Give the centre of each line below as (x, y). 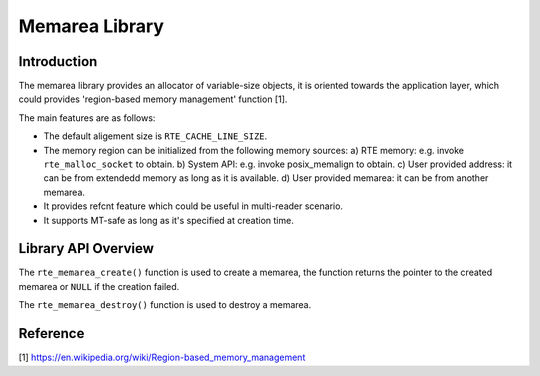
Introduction (58, 61)
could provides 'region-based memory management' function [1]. (153, 99)
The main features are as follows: (87, 117)
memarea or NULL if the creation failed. (99, 286)
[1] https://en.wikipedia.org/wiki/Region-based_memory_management (162, 357)
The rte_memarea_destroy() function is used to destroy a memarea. (165, 305)
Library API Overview (86, 248)
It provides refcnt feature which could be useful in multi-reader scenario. (193, 206)
